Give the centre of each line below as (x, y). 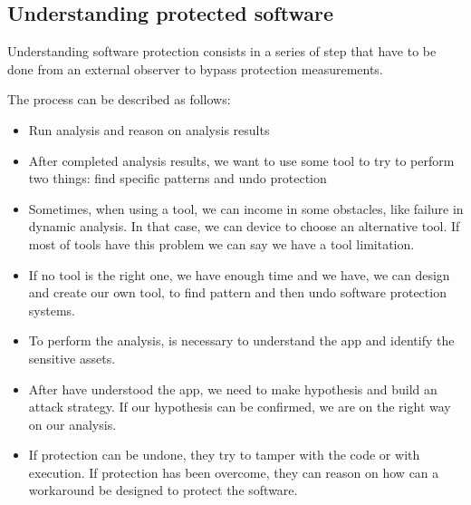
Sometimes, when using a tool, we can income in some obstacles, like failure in (246, 208)
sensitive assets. (72, 358)
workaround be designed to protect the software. (163, 490)
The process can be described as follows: (119, 99)
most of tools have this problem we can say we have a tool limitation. (221, 243)
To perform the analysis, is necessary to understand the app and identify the (241, 340)
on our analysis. (72, 424)
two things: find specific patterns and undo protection (178, 178)
